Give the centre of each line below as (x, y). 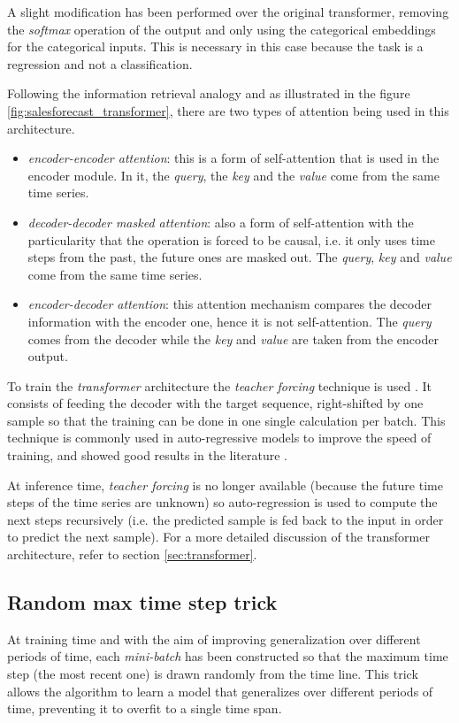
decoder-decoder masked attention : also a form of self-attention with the (221, 222)
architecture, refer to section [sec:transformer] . (132, 554)
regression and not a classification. (100, 63)
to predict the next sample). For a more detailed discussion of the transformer (218, 537)
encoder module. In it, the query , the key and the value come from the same (233, 175)
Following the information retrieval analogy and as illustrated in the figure (209, 93)
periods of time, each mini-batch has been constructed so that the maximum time (228, 656)
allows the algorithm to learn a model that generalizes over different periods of (220, 691)
